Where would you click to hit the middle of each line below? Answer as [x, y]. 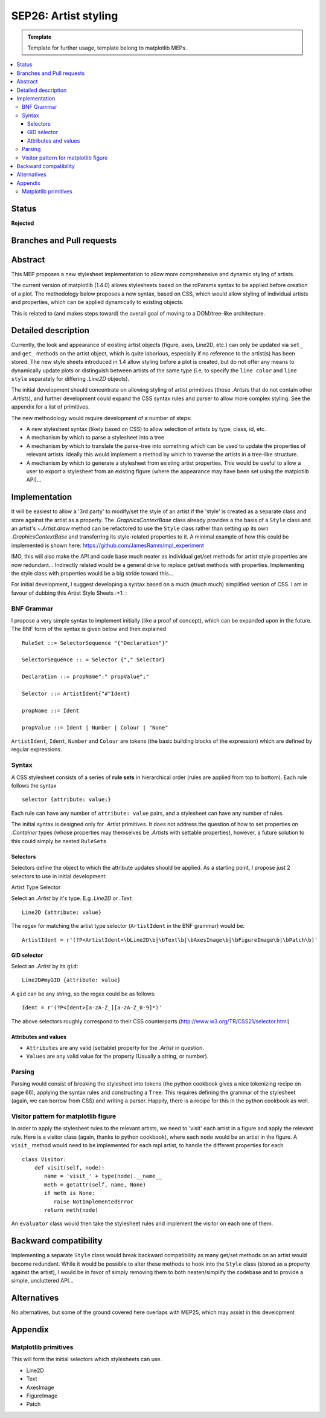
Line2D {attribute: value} [62, 912]
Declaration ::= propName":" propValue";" [86, 677]
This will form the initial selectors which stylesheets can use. [87, 1359]
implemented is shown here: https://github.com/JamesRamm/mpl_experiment [108, 545]
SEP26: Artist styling [65, 16]
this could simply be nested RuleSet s [59, 841]
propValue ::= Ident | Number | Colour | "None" [95, 727]
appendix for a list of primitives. [50, 407]
